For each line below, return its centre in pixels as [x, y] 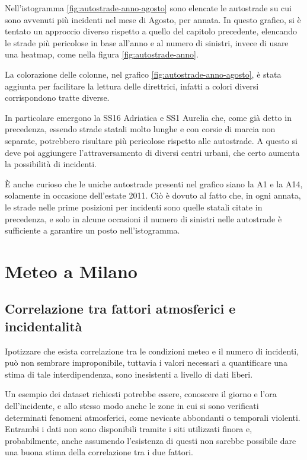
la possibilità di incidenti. [51, 164]
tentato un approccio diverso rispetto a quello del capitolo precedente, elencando [151, 31]
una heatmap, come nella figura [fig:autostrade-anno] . [102, 54]
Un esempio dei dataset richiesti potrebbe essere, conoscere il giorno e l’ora [141, 394]
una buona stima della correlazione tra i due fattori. [99, 452]
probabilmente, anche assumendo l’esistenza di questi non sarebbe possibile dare [151, 440]
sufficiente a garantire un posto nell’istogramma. [92, 230]
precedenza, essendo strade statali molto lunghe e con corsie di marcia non [140, 129]
